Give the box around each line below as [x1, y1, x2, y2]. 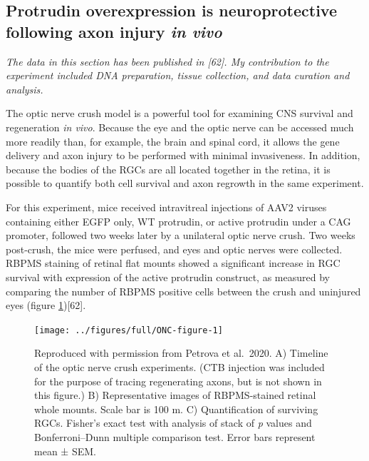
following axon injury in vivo [6, 20, 222, 42]
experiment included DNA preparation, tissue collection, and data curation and [6, 68, 350, 83]
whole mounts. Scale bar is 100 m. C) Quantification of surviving [34, 401, 318, 416]
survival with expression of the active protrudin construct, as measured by [6, 269, 330, 284]
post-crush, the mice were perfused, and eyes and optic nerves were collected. [6, 241, 343, 256]
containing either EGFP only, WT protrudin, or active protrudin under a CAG [6, 213, 351, 228]
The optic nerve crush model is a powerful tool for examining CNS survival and [6, 106, 353, 121]
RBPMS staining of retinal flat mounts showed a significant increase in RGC [6, 255, 341, 270]
